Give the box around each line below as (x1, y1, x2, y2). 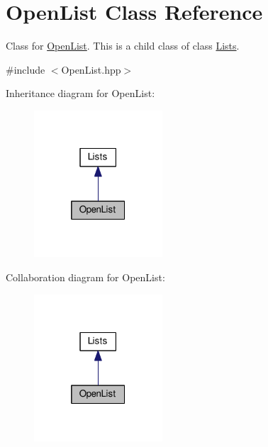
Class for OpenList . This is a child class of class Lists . (6, 38, 240, 53)
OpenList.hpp (61, 62, 121, 77)
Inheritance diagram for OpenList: (6, 86, 155, 101)
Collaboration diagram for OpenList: (6, 270, 165, 284)
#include (6, 62, 45, 77)
